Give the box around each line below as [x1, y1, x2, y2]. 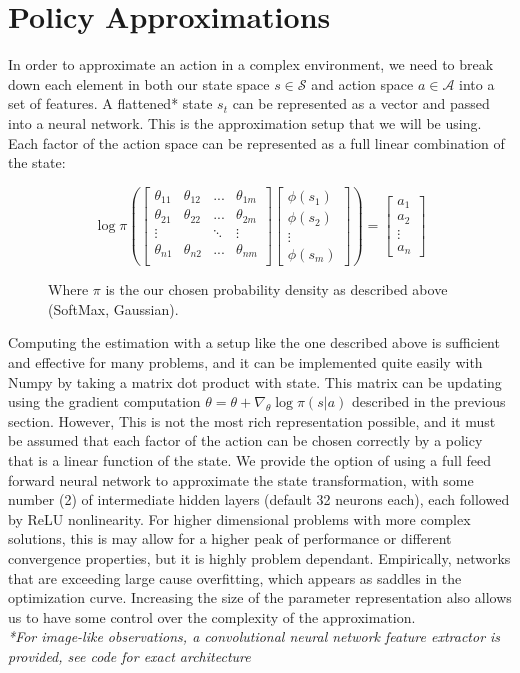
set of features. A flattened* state [8, 93, 213, 114]
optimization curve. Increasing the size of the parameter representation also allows [8, 587, 512, 608]
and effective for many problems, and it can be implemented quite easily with [8, 352, 483, 373]
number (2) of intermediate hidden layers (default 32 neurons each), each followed [8, 489, 510, 510]
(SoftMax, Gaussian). [48, 298, 179, 319]
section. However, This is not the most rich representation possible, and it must [8, 410, 496, 431]
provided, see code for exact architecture [8, 645, 251, 666]
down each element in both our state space [8, 73, 270, 94]
